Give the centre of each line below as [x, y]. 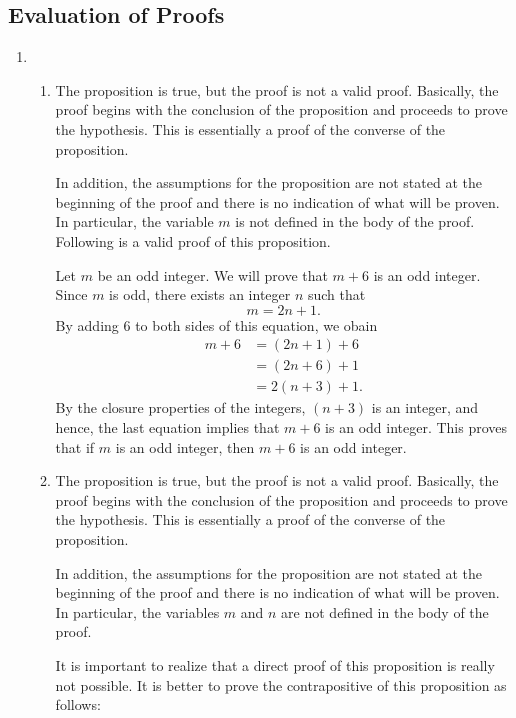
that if [75, 446]
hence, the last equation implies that [167, 427]
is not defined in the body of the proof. [355, 221]
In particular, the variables [137, 611]
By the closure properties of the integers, [180, 407]
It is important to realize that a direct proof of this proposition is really [275, 664]
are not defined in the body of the [385, 611]
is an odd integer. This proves [416, 427]
